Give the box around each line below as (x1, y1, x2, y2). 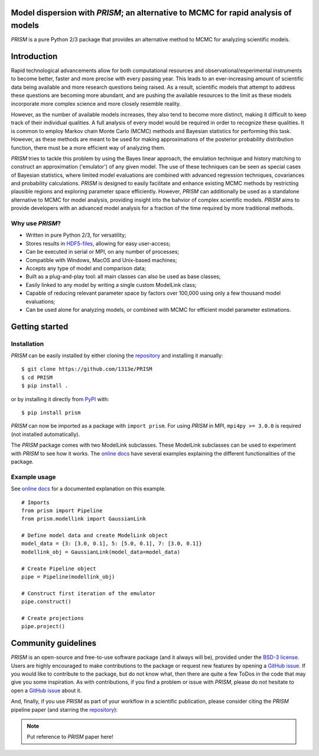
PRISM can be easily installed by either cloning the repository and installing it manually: (11, 352, 223, 359)
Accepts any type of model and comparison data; (25, 264, 147, 272)
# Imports (21, 499, 50, 506)
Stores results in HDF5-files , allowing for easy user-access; (25, 240, 171, 247)
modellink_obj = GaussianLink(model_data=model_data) (21, 548, 180, 555)
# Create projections (21, 615, 84, 621)
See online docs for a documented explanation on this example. (11, 485, 166, 492)
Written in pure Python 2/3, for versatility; (25, 231, 126, 239)
